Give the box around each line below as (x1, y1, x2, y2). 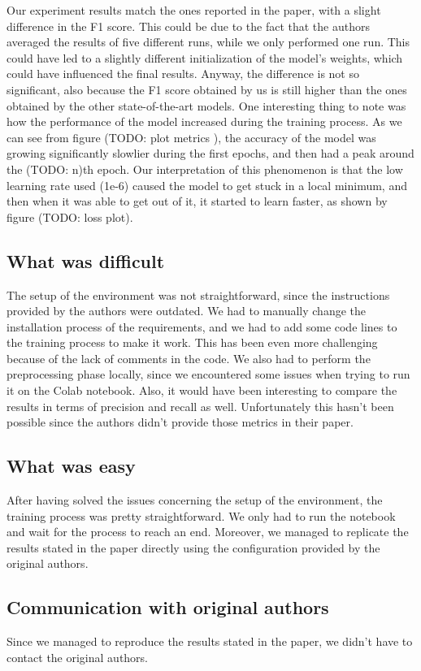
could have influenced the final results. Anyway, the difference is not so (7, 65, 359, 82)
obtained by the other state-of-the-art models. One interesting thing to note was (7, 97, 406, 114)
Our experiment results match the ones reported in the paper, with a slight (7, 2, 381, 18)
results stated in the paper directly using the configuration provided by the (7, 539, 380, 556)
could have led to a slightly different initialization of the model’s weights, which (7, 49, 403, 66)
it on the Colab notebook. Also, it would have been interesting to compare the (7, 382, 397, 399)
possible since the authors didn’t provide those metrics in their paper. (7, 413, 354, 431)
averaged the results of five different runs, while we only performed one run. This (7, 33, 410, 50)
